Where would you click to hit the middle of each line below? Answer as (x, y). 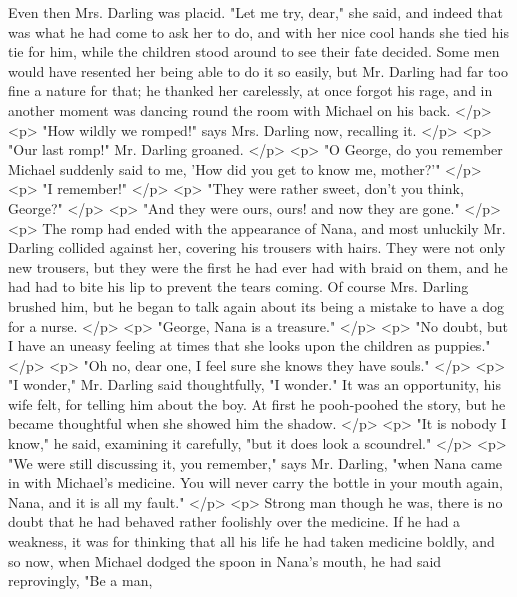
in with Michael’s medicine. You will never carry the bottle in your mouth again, (255, 482)
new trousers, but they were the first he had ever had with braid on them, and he (258, 266)
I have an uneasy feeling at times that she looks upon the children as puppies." (249, 345)
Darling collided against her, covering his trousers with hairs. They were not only (257, 247)
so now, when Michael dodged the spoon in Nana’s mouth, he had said (225, 560)
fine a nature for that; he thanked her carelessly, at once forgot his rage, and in (250, 90)
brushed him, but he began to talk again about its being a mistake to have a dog (256, 305)
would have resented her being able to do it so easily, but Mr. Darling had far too (258, 70)
